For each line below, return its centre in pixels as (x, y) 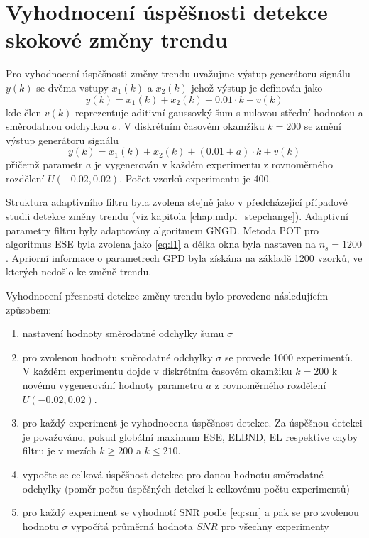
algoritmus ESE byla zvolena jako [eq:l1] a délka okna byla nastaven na (161, 244)
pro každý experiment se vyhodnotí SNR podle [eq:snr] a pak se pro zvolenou (191, 512)
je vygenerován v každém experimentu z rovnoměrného (214, 164)
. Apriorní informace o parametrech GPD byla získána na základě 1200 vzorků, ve (184, 257)
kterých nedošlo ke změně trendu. (79, 271)
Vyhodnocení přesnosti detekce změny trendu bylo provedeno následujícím (167, 296)
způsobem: (29, 309)
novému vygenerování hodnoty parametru (112, 385)
